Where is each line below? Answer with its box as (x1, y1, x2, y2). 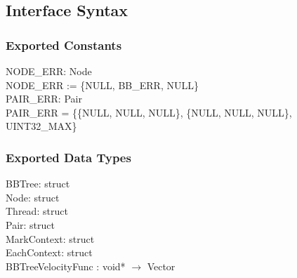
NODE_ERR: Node (6, 64, 92, 78)
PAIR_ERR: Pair (6, 91, 82, 106)
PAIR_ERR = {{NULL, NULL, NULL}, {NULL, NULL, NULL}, (6, 105, 292, 119)
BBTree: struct (6, 176, 70, 191)
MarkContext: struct (6, 231, 95, 246)
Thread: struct (6, 204, 68, 218)
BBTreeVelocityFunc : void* (6, 258, 126, 273)
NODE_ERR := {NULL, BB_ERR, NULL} (6, 77, 199, 92)
